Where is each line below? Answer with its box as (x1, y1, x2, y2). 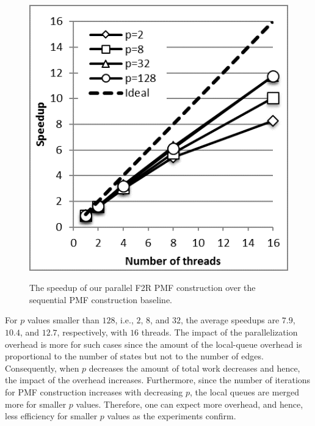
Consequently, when (5, 361, 79, 374)
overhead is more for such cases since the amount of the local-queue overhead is (5, 337, 302, 350)
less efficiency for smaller (5, 409, 98, 422)
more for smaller (5, 397, 67, 410)
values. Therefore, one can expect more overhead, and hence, (76, 397, 303, 410)
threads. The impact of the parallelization (141, 325, 298, 338)
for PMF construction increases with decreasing (5, 385, 183, 398)
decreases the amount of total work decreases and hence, (89, 361, 300, 374)
